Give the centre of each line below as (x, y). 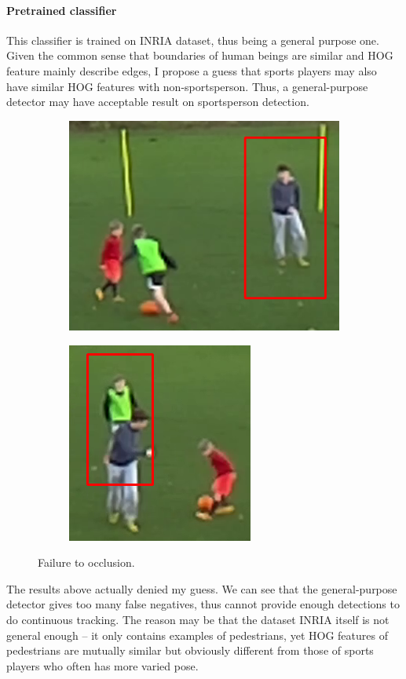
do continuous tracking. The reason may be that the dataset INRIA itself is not (198, 619)
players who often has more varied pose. (102, 665)
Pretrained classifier (62, 10)
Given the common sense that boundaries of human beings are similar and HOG (200, 55)
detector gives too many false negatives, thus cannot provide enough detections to (203, 604)
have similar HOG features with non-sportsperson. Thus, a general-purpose (187, 86)
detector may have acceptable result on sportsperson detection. (158, 102)
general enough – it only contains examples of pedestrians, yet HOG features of (197, 635)
